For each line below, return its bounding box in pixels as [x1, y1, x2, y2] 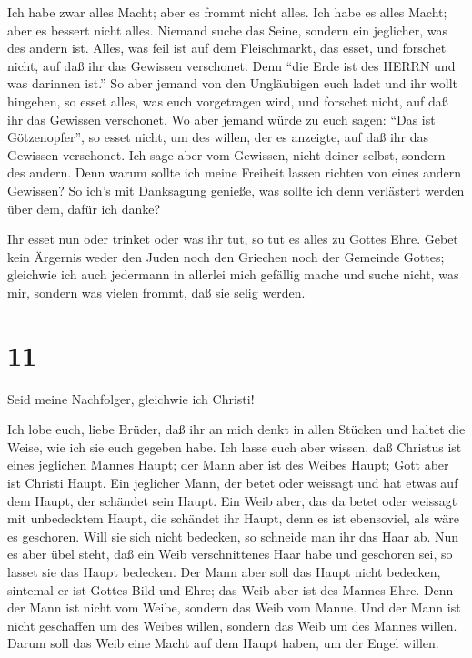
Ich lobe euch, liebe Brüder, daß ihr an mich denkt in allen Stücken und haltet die [7, 420, 466, 439]
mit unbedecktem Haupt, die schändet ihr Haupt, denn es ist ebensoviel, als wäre [7, 509, 460, 528]
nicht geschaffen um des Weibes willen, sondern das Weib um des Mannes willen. [7, 615, 457, 634]
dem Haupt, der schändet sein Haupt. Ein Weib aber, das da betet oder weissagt [7, 491, 457, 510]
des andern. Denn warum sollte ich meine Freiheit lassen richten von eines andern [7, 163, 462, 182]
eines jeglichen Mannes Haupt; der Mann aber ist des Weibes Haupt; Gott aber [7, 455, 449, 474]
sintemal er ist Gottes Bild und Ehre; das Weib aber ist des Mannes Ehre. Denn [7, 580, 454, 599]
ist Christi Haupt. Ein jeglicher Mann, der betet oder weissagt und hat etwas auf [7, 473, 458, 491]
